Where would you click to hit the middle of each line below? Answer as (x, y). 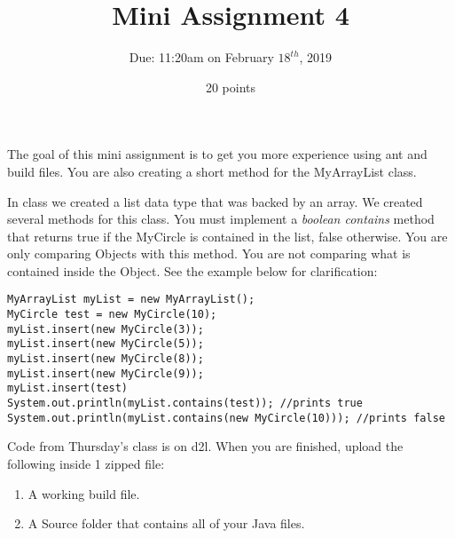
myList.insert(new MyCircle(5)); (106, 344)
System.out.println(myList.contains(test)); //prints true (185, 403)
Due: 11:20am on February (201, 57)
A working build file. (84, 493)
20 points (231, 87)
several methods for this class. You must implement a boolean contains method (221, 219)
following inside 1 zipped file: (86, 463)
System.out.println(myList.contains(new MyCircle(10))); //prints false (226, 418)
